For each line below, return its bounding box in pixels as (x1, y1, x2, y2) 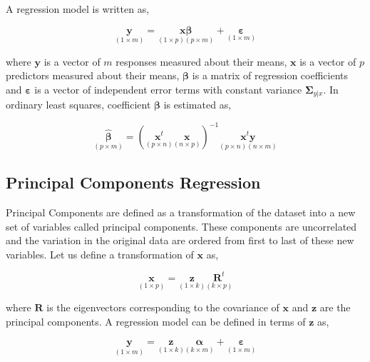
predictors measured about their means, (6, 68, 180, 83)
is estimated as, (163, 97, 232, 112)
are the (319, 300, 351, 315)
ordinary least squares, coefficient (6, 97, 151, 112)
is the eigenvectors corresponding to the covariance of (46, 300, 279, 315)
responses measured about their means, (115, 54, 287, 69)
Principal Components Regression (6, 171, 261, 193)
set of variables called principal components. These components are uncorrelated (6, 218, 357, 233)
